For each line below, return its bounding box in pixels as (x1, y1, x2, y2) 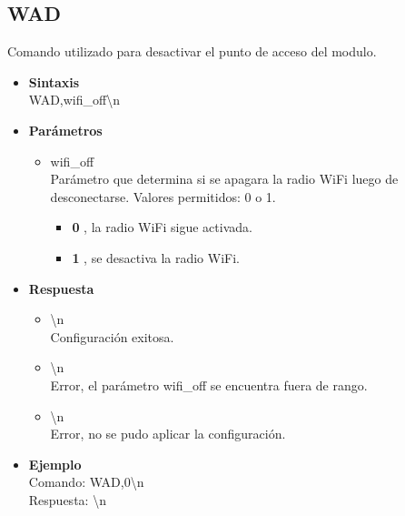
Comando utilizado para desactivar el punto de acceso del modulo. (7, 42, 377, 61)
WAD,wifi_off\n (28, 90, 120, 109)
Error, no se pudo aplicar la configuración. (50, 424, 286, 443)
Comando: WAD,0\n (28, 472, 144, 491)
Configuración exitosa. (50, 327, 174, 346)
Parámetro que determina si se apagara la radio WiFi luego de (50, 169, 399, 188)
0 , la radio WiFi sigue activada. (72, 218, 252, 237)
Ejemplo (28, 454, 82, 473)
